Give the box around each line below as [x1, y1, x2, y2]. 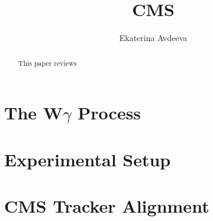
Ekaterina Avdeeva [119, 31, 188, 44]
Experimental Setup [4, 147, 171, 171]
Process [78, 100, 141, 125]
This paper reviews [18, 58, 77, 68]
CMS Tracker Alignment [4, 193, 209, 217]
